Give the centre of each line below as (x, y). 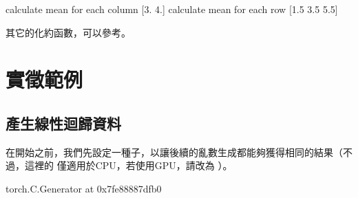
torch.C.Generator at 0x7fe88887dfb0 (84, 188)
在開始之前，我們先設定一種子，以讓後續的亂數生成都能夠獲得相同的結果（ (174, 152)
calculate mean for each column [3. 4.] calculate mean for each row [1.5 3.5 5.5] (172, 9)
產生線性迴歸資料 (63, 123)
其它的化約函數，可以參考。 (68, 32)
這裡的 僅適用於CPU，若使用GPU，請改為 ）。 (128, 165)
